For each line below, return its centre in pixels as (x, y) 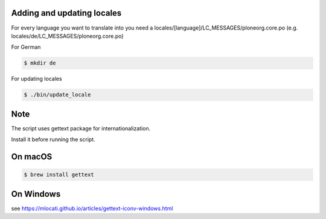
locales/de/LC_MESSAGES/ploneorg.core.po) (67, 36)
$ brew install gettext (59, 175)
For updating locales (37, 79)
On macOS (32, 157)
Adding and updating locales (66, 13)
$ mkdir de (40, 63)
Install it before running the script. (53, 139)
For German (26, 47)
